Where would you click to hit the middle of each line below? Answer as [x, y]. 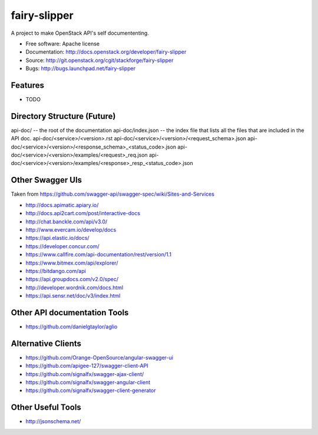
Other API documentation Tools [70, 312]
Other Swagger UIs [47, 180]
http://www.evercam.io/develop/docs [71, 229]
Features [27, 85]
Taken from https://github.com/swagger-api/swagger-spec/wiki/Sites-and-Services [113, 194]
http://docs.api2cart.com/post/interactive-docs [83, 213]
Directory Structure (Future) [63, 116]
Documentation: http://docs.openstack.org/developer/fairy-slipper [106, 52]
